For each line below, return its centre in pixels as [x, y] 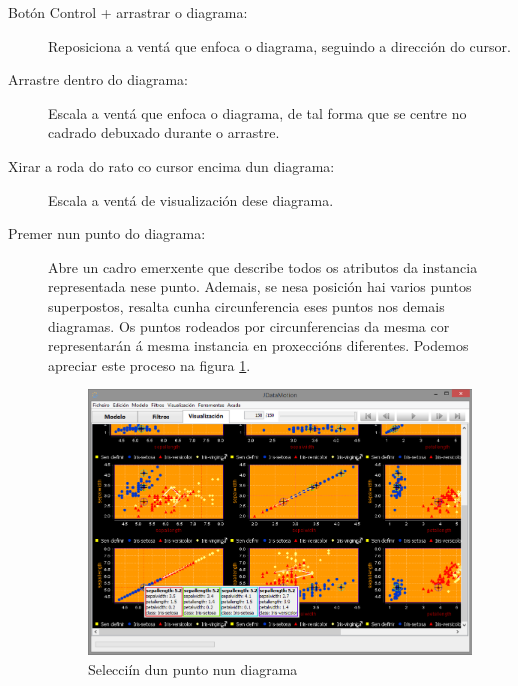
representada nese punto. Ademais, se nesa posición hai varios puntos [260, 286]
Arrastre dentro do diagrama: [98, 79]
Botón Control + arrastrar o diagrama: [128, 12]
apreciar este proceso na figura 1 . [149, 364]
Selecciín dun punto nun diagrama [193, 669]
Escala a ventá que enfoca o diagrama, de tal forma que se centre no [257, 112]
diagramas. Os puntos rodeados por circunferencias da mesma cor [249, 325]
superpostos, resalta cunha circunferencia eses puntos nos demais [246, 305]
